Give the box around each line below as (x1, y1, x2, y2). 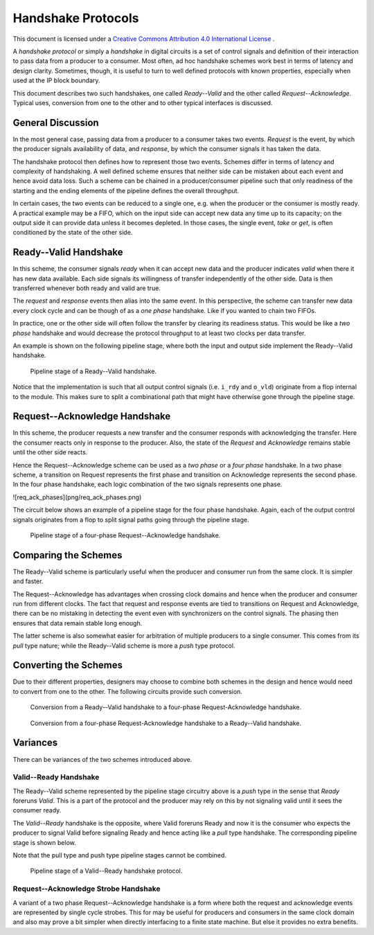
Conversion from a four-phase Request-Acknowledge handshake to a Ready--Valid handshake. (30, 719, 302, 727)
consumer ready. (12, 806, 62, 814)
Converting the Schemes (12, 659, 123, 671)
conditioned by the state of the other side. (12, 229, 133, 237)
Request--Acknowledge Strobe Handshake (12, 884, 161, 893)
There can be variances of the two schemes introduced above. (12, 755, 193, 763)
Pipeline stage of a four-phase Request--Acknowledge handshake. (30, 531, 221, 540)
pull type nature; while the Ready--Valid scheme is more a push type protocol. (12, 641, 235, 650)
